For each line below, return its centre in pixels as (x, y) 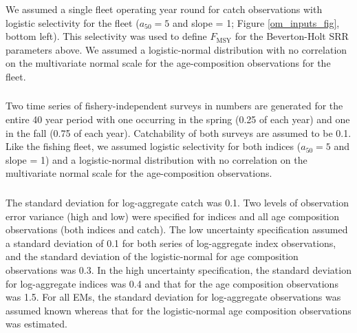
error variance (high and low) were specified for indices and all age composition (173, 216)
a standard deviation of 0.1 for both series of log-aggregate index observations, (171, 243)
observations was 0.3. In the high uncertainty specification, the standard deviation (178, 269)
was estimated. (36, 324)
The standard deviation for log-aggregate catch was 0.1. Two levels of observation (177, 202)
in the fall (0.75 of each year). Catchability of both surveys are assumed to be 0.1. (178, 132)
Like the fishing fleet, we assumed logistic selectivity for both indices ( (153, 146)
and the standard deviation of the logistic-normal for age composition (152, 256)
